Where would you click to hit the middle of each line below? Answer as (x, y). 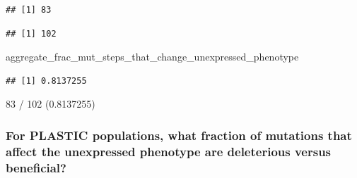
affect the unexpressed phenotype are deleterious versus (169, 151)
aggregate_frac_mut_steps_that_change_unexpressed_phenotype (152, 57)
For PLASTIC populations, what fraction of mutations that (179, 135)
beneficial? (36, 167)
